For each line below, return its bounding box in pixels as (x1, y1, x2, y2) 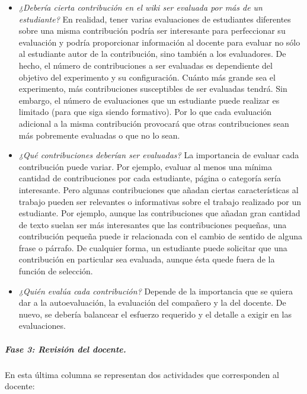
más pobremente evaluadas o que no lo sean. (18, 129, 180, 141)
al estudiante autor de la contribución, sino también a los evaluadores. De (18, 47, 286, 60)
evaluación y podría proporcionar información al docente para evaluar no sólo (18, 36, 300, 48)
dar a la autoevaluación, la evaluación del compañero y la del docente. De (18, 296, 286, 309)
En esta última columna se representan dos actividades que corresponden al (5, 368, 279, 380)
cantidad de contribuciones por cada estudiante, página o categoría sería (18, 172, 281, 184)
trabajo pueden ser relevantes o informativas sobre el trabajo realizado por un (18, 195, 302, 207)
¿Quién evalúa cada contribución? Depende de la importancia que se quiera (18, 284, 293, 297)
